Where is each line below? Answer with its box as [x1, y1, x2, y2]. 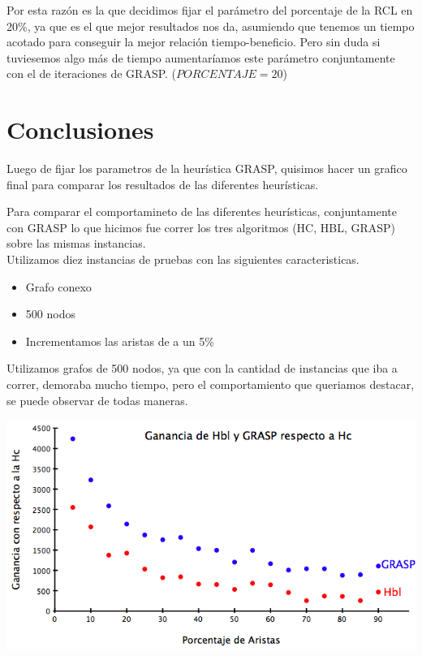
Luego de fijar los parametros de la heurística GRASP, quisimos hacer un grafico [6, 160, 407, 177]
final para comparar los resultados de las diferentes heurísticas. [6, 175, 319, 192]
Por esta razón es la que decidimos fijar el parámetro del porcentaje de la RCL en [6, 2, 413, 18]
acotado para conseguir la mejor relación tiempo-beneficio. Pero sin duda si [6, 33, 381, 50]
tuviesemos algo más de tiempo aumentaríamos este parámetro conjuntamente [6, 49, 395, 66]
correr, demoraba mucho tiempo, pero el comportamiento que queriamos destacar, [6, 376, 415, 393]
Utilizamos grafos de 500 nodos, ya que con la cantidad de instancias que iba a [6, 360, 398, 377]
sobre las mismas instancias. [6, 235, 146, 252]
